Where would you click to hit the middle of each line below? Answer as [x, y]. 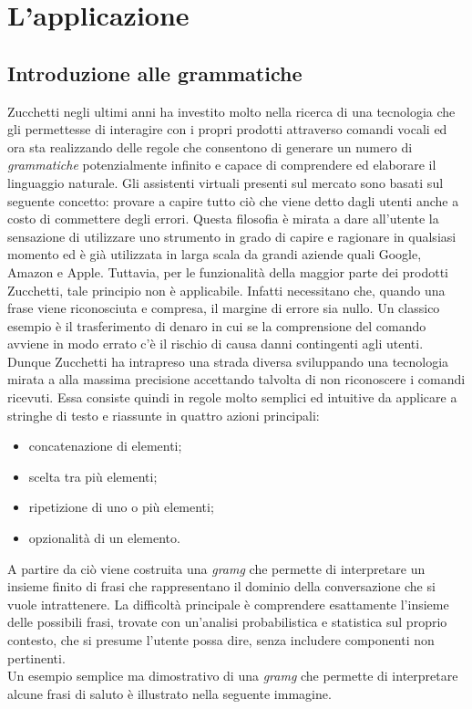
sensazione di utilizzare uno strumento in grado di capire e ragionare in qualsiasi [232, 236]
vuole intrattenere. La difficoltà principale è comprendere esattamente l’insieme [228, 604]
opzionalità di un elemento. [104, 538]
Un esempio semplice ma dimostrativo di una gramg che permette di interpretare [233, 676]
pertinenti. [36, 657]
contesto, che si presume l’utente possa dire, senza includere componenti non [221, 640]
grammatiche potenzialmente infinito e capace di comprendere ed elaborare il [222, 165]
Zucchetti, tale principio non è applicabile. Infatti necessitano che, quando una [226, 290]
